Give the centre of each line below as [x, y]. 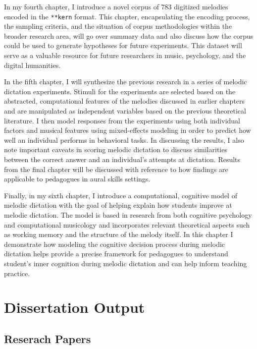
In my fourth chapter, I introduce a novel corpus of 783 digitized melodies [116, 6]
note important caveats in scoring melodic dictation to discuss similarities [116, 149]
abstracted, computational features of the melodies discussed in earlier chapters [125, 101]
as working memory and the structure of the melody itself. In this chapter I [119, 234]
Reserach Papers [48, 338]
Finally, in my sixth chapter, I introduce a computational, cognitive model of [121, 195]
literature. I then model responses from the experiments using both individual [122, 120]
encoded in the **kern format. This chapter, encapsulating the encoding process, [127, 16]
